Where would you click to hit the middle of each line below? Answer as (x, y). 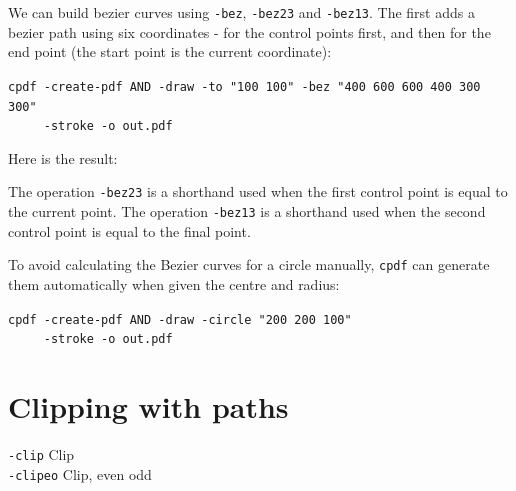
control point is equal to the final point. (129, 230)
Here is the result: (63, 157)
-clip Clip (41, 454)
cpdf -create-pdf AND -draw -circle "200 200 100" (180, 319)
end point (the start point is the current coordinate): (170, 51)
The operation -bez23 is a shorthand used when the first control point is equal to (258, 191)
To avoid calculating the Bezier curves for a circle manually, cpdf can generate (249, 264)
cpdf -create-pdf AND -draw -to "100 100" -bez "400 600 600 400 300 (244, 86)
